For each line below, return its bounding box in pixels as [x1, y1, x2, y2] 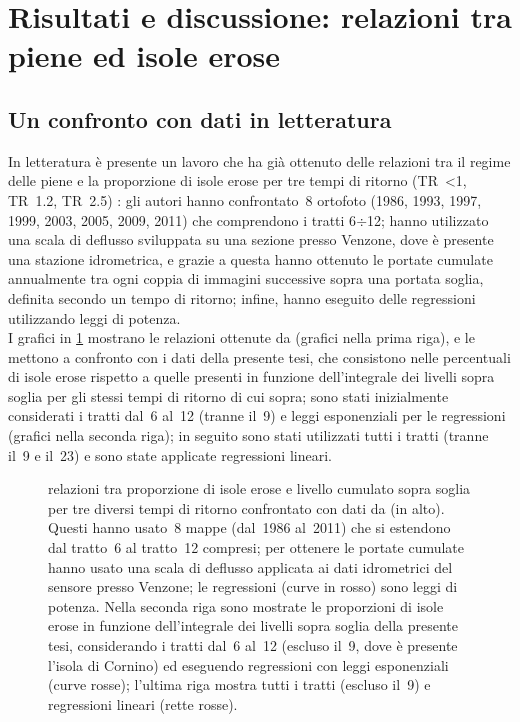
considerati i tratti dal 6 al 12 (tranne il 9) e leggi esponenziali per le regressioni [8, 405, 506, 426]
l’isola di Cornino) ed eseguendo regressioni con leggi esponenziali [48, 654, 449, 675]
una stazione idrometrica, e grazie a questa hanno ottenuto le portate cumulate [8, 248, 493, 269]
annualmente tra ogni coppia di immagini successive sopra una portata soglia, [8, 268, 484, 289]
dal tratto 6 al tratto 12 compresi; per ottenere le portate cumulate [48, 537, 465, 558]
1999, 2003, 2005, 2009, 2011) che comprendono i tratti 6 [8, 209, 357, 230]
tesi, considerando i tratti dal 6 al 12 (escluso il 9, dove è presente [48, 635, 458, 656]
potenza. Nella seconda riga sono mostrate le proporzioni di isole [48, 595, 444, 616]
